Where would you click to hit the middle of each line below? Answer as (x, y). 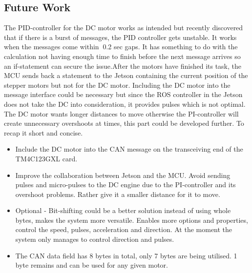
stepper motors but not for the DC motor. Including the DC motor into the (117, 85)
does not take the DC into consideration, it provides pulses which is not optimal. (125, 104)
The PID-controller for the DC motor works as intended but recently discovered (124, 28)
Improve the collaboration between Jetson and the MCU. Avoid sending (123, 175)
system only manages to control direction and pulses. (95, 239)
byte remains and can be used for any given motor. (92, 265)
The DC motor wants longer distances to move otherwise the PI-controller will (121, 113)
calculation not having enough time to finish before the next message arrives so (122, 56)
